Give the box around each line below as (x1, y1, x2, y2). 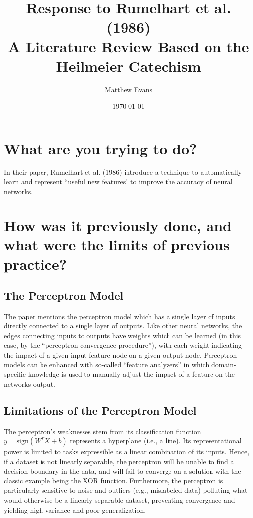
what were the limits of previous (4, 234, 230, 254)
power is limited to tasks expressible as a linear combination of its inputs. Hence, (4, 446, 250, 457)
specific (4, 369, 26, 379)
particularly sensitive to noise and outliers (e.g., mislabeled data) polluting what (4, 485, 248, 495)
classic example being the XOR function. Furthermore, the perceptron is (4, 475, 223, 485)
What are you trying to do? (4, 138, 197, 158)
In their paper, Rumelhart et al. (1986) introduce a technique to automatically (4, 166, 242, 177)
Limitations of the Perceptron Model (4, 402, 197, 418)
